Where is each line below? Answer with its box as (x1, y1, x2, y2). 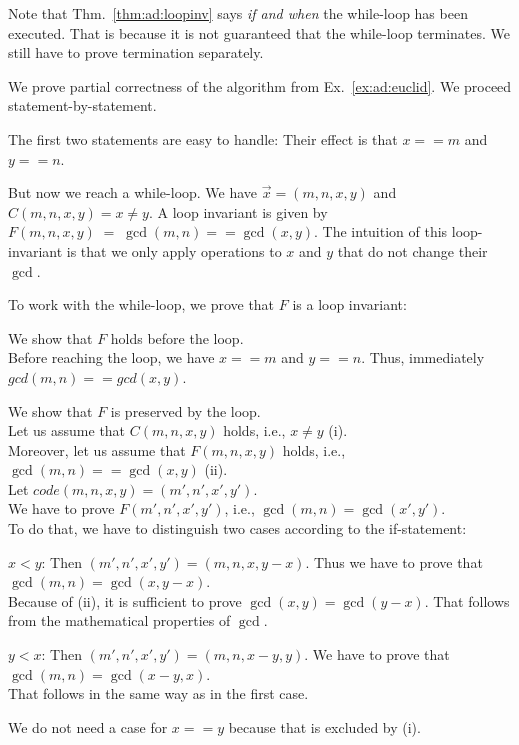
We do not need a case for (8, 716, 168, 737)
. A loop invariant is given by (148, 201, 328, 222)
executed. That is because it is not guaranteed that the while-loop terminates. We (8, 22, 511, 43)
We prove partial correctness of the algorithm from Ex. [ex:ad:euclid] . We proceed (8, 75, 512, 96)
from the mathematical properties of (8, 610, 231, 631)
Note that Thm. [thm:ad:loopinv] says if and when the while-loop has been (8, 3, 468, 23)
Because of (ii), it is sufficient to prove (8, 590, 242, 611)
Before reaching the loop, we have (8, 347, 215, 368)
